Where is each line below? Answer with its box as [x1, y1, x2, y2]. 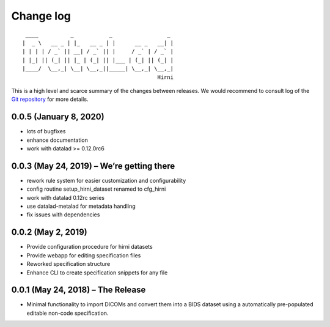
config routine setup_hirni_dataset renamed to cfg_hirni [26, 185, 166, 193]
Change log [11, 9, 71, 23]
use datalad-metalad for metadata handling [26, 202, 136, 210]
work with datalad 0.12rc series [26, 194, 105, 201]
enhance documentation [26, 136, 89, 144]
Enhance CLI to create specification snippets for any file [26, 269, 168, 276]
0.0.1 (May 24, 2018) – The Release [11, 285, 146, 295]
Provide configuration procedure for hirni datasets [26, 243, 153, 251]
